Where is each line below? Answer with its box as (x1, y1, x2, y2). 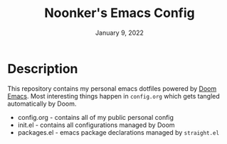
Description (7, 60, 78, 77)
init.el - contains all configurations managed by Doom (17, 121, 176, 129)
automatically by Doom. (7, 99, 77, 108)
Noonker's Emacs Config (44, 5, 195, 21)
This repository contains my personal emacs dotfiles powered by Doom (7, 84, 217, 93)
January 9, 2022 (95, 28, 144, 37)
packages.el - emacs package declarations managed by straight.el (17, 128, 219, 136)
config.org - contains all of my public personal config (17, 113, 174, 121)
